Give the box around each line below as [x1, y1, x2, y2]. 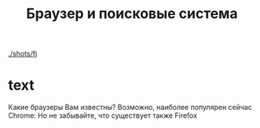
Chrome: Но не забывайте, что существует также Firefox [8, 111, 198, 120]
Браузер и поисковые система [26, 5, 238, 23]
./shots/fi [8, 49, 38, 59]
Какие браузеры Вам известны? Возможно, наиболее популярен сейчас [8, 103, 253, 112]
